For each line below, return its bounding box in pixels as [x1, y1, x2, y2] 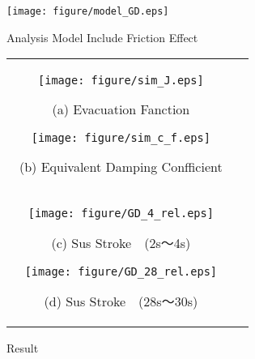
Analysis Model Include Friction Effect [6, 28, 198, 45]
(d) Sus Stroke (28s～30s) [44, 292, 198, 311]
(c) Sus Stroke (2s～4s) [51, 233, 191, 253]
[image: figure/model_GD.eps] [6, 6, 169, 17]
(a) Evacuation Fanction [52, 100, 190, 119]
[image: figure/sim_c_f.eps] [31, 131, 210, 145]
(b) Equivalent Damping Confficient [19, 157, 223, 177]
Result [6, 340, 39, 357]
